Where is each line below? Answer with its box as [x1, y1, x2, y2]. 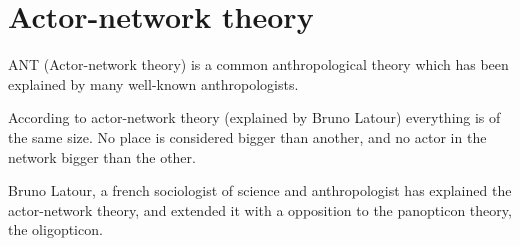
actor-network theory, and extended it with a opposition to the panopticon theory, [8, 199, 512, 220]
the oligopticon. [8, 219, 103, 240]
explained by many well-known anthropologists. [8, 73, 299, 94]
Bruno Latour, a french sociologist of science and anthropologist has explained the [8, 180, 512, 201]
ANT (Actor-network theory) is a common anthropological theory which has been [8, 54, 509, 75]
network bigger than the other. [8, 146, 196, 167]
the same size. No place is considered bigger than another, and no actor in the [8, 126, 487, 147]
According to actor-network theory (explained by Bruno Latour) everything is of [8, 107, 501, 128]
